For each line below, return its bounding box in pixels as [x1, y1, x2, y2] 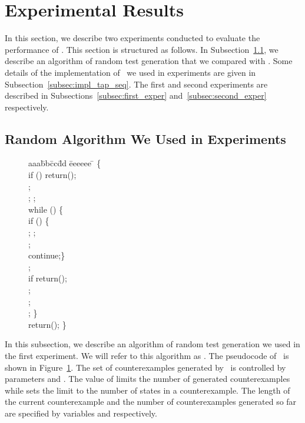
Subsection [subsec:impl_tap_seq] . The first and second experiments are [5, 78, 268, 90]
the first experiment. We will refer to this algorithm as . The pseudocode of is [5, 349, 289, 361]
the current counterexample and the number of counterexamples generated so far [5, 395, 297, 408]
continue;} [28, 249, 65, 261]
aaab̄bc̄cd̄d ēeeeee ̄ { [28, 157, 101, 169]
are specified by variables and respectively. [5, 407, 157, 419]
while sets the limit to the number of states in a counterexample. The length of [5, 384, 290, 396]
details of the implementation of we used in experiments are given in [5, 66, 256, 78]
